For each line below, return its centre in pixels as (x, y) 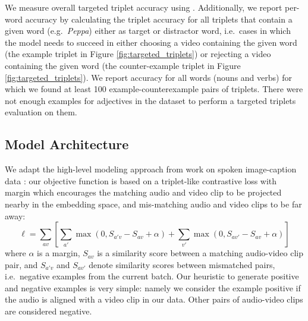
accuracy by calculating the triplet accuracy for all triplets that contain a (159, 19)
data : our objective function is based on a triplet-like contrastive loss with (141, 180)
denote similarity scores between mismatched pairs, (182, 264)
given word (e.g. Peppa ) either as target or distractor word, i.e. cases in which (148, 31)
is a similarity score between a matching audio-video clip (200, 253)
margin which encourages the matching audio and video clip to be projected (143, 192)
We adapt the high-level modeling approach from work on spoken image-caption (151, 169)
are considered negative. (48, 311)
